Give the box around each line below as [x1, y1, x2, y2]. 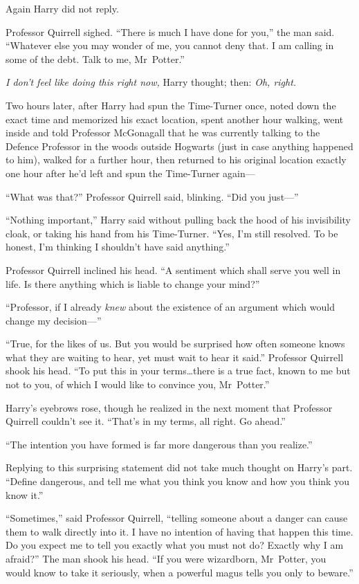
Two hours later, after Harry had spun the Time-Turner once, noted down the [6, 98, 336, 112]
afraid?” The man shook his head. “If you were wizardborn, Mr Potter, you [6, 551, 326, 565]
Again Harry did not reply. [6, 1, 119, 15]
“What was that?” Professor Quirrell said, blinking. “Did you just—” [6, 189, 299, 203]
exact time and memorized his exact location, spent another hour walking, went [6, 111, 344, 126]
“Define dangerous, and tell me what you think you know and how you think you [6, 474, 349, 489]
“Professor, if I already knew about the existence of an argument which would [6, 300, 335, 314]
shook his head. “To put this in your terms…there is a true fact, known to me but [6, 363, 351, 378]
